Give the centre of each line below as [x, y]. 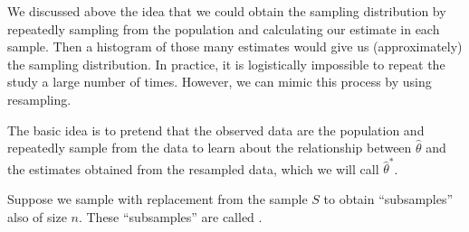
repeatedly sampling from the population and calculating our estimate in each [224, 28]
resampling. [39, 99]
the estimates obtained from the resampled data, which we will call [193, 168]
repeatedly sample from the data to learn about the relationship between [210, 148]
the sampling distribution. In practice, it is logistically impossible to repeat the [226, 64]
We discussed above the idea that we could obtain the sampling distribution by [227, 11]
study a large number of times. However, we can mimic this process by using [220, 82]
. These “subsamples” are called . [170, 216]
